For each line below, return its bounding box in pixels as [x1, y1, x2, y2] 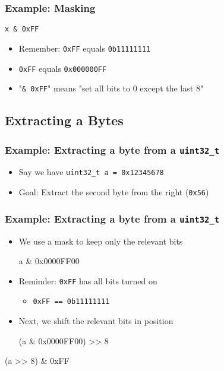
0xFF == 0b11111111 [33, 297, 110, 306]
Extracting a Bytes [5, 111, 124, 129]
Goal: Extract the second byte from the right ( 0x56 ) [18, 186, 209, 198]
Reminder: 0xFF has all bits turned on [18, 274, 157, 287]
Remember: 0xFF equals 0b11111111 [18, 42, 151, 54]
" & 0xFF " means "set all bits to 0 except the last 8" [18, 82, 204, 94]
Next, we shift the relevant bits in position [18, 315, 173, 326]
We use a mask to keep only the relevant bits [18, 234, 183, 247]
